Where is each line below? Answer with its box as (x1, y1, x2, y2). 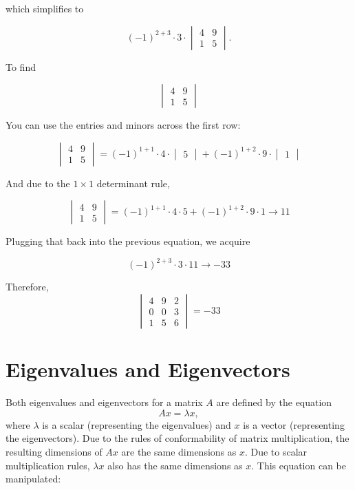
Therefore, (6, 279, 49, 294)
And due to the (6, 175, 70, 190)
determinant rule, (96, 175, 170, 190)
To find (6, 59, 36, 74)
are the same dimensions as (121, 444, 237, 458)
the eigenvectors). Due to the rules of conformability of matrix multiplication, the (6, 431, 349, 445)
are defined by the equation (216, 395, 332, 409)
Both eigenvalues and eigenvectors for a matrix (6, 395, 203, 409)
